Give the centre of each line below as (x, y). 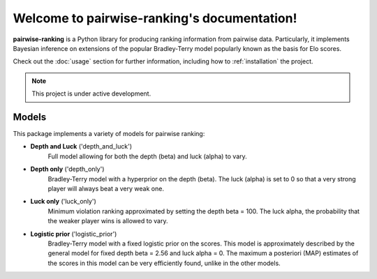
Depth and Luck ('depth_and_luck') (81, 146)
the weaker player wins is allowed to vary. (108, 221)
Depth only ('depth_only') (67, 169)
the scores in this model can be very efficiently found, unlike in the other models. (164, 263)
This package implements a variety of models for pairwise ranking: (109, 134)
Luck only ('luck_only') (64, 202)
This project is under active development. (91, 93)
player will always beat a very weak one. (106, 188)
